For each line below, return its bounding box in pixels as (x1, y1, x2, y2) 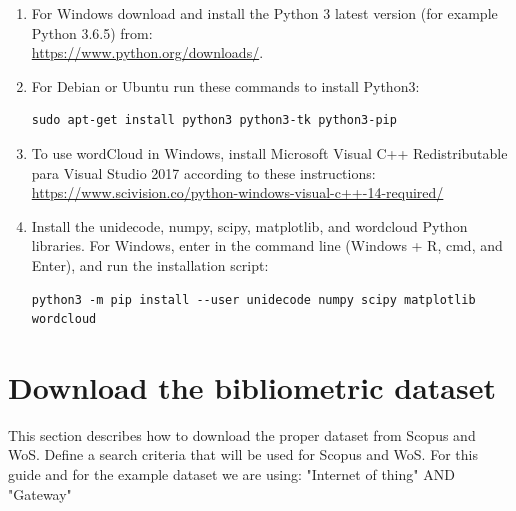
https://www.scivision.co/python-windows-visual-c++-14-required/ (31, 182, 444, 203)
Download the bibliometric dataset (8, 366, 496, 407)
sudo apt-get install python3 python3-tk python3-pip (31, 113, 397, 128)
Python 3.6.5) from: (31, 22, 153, 43)
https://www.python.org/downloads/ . (31, 42, 264, 63)
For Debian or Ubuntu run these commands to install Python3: (31, 75, 420, 96)
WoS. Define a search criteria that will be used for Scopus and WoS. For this (8, 444, 478, 465)
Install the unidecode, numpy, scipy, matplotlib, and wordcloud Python (31, 215, 468, 236)
